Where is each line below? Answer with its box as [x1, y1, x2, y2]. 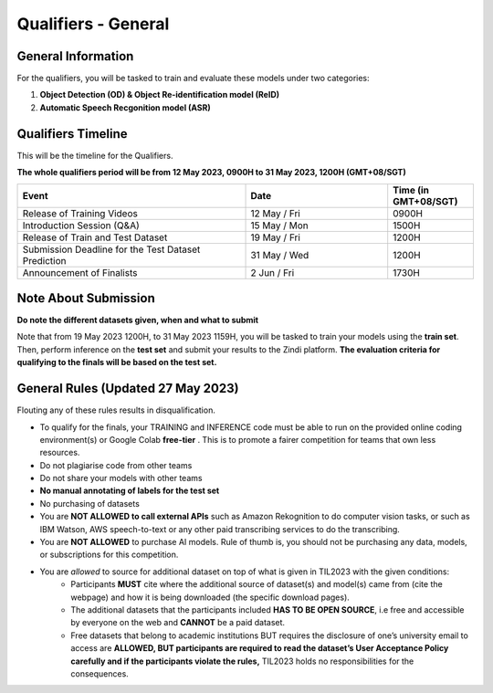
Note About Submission [16, 290, 155, 306]
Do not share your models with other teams [39, 473, 203, 484]
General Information [16, 48, 134, 64]
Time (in [393, 184, 429, 196]
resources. [39, 447, 80, 458]
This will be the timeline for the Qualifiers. [16, 150, 173, 161]
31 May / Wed [250, 248, 309, 261]
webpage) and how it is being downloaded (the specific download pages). [70, 592, 351, 603]
